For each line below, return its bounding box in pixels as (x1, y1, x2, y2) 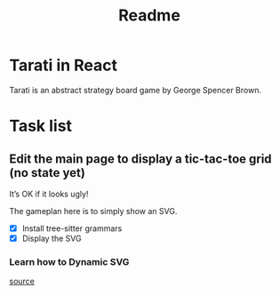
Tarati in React (9, 55, 118, 76)
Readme (118, 5, 180, 26)
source (9, 276, 36, 287)
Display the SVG (21, 233, 82, 243)
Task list (9, 116, 73, 136)
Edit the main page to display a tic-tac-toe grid (9, 151, 273, 166)
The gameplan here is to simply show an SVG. (9, 205, 178, 216)
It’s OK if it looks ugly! (9, 188, 89, 199)
